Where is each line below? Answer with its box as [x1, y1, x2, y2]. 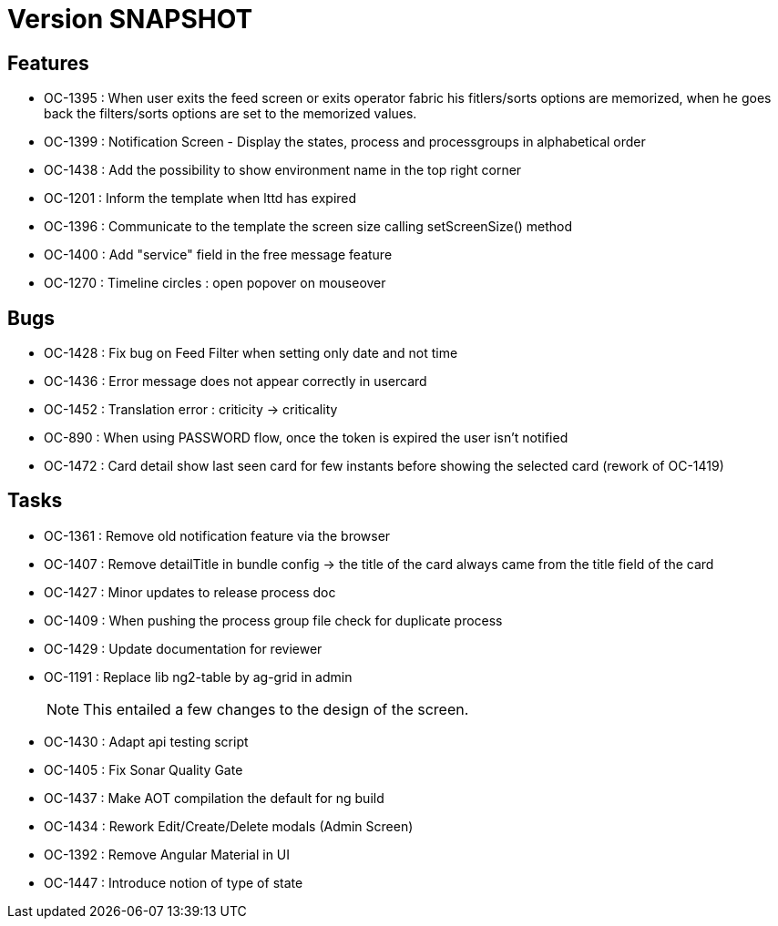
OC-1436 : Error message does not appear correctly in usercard [44, 373, 427, 390]
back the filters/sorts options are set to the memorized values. [44, 106, 417, 122]
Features [7, 51, 89, 75]
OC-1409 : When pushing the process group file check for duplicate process [44, 612, 503, 628]
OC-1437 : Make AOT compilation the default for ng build [44, 789, 384, 806]
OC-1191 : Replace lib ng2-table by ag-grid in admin [44, 668, 353, 685]
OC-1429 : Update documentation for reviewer [44, 640, 322, 656]
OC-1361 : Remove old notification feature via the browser [44, 527, 391, 544]
